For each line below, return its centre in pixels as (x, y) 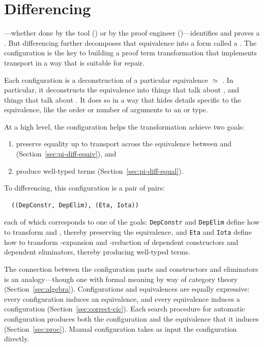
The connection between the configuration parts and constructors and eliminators (131, 269)
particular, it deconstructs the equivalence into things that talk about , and (122, 90)
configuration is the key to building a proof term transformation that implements (131, 53)
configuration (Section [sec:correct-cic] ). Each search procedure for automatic (125, 309)
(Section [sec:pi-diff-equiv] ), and (66, 154)
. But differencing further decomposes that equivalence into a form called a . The (130, 42)
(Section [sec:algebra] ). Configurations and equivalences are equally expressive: (127, 289)
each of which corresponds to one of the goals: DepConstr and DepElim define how (132, 222)
